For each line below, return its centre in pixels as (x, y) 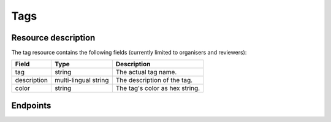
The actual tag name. (146, 72)
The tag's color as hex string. (158, 88)
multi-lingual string (82, 80)
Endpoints (31, 105)
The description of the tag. (154, 80)
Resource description (53, 38)
